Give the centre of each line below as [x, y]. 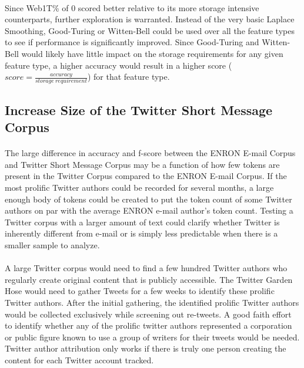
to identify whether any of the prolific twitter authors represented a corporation [148, 325]
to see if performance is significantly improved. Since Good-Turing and [132, 42]
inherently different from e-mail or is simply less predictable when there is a [141, 233]
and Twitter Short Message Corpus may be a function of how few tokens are [142, 164]
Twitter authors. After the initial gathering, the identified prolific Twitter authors [152, 302]
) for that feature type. [128, 77]
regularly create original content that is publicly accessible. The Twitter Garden [149, 279]
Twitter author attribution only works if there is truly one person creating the [146, 348]
